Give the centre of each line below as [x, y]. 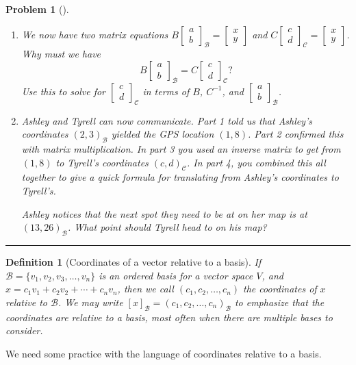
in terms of [166, 91]
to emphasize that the [279, 302]
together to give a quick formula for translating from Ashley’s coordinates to [180, 177]
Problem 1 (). [37, 9]
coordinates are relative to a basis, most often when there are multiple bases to [169, 317]
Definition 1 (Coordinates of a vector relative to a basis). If [133, 261]
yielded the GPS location [163, 134]
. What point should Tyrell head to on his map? [167, 227]
